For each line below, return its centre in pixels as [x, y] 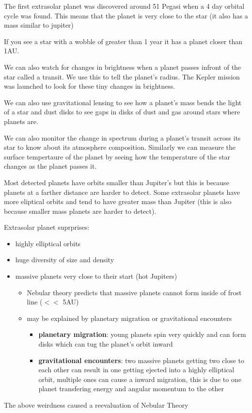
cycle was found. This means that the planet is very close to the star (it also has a [126, 15]
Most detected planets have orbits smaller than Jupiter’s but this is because [117, 182]
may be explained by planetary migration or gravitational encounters [129, 318]
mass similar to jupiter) [39, 25]
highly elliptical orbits [48, 243]
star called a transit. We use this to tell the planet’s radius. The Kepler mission [122, 76]
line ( [35, 302]
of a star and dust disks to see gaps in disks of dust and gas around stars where [122, 112]
